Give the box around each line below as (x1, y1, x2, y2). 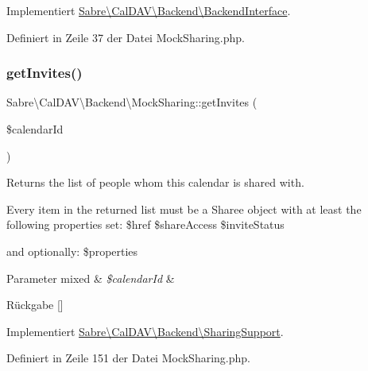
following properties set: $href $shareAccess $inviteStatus (6, 216, 285, 233)
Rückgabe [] (6, 296, 64, 313)
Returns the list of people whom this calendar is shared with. (6, 174, 304, 191)
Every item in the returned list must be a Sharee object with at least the (6, 200, 362, 217)
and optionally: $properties (6, 242, 138, 259)
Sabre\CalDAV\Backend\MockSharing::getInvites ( (6, 94, 258, 110)
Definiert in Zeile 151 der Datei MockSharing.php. (6, 350, 250, 366)
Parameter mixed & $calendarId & (6, 269, 175, 286)
